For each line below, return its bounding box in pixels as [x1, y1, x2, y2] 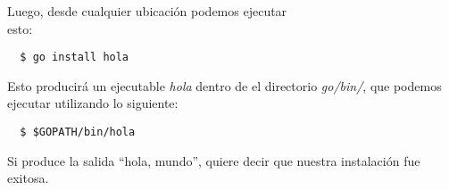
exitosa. [7, 169, 49, 187]
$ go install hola [20, 51, 129, 64]
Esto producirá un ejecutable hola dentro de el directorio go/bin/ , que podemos [7, 76, 442, 95]
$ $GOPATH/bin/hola [20, 126, 136, 139]
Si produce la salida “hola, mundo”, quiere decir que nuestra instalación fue [7, 151, 420, 169]
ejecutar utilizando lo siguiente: [7, 94, 179, 112]
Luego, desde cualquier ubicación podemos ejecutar [7, 2, 287, 20]
